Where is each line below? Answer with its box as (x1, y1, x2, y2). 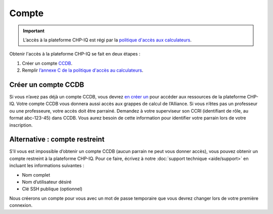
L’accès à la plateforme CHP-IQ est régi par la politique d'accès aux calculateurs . (23, 37, 192, 43)
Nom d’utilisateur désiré (22, 179, 72, 185)
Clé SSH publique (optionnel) (22, 186, 83, 192)
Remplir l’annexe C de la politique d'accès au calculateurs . (22, 67, 144, 73)
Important (23, 28, 45, 34)
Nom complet (22, 172, 51, 178)
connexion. (9, 202, 33, 208)
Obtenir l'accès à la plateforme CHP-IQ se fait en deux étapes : (9, 51, 141, 57)
